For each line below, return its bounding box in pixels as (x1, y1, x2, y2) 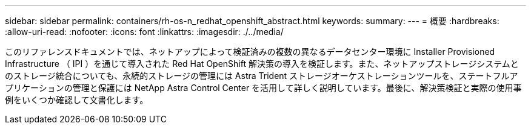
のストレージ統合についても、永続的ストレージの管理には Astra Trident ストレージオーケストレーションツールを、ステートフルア (5, 71, 518, 81)
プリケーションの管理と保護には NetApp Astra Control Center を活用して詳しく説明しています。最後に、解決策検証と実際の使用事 (5, 83, 522, 93)
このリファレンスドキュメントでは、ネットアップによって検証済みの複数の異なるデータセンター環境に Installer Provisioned (5, 46, 495, 57)
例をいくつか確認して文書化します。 (5, 95, 149, 105)
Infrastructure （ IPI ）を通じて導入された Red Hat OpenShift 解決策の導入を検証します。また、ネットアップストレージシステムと (5, 58, 519, 69)
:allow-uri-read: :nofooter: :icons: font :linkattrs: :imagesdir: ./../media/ (5, 27, 284, 37)
